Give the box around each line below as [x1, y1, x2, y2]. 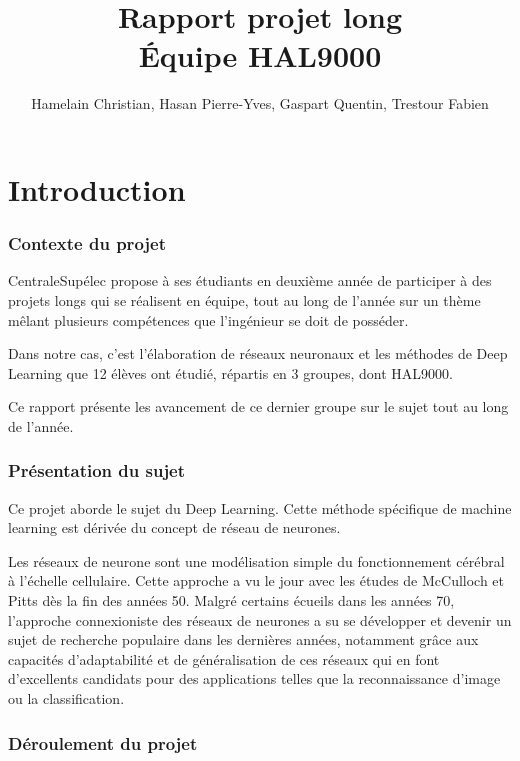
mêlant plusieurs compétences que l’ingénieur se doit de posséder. [8, 309, 409, 330]
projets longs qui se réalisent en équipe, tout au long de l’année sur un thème [8, 289, 481, 310]
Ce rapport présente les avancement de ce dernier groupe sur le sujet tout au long [8, 396, 509, 417]
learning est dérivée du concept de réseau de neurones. [8, 517, 341, 538]
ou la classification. [8, 688, 125, 709]
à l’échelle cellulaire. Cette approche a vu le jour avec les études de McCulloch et [8, 570, 505, 591]
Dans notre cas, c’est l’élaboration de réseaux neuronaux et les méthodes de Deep [8, 343, 508, 364]
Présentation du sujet [8, 458, 186, 483]
